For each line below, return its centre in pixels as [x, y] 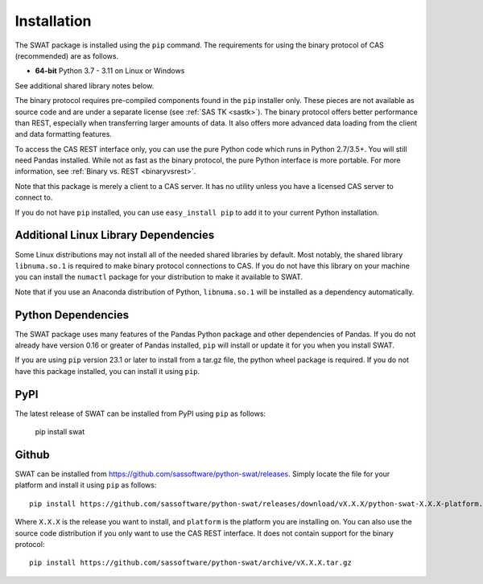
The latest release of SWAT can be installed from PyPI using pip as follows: [140, 413]
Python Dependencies [72, 315]
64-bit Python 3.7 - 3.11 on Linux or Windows [110, 71]
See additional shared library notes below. [85, 85]
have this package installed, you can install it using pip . [107, 371]
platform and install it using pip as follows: [86, 485]
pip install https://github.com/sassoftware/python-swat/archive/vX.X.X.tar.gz [190, 563]
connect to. [34, 198]
